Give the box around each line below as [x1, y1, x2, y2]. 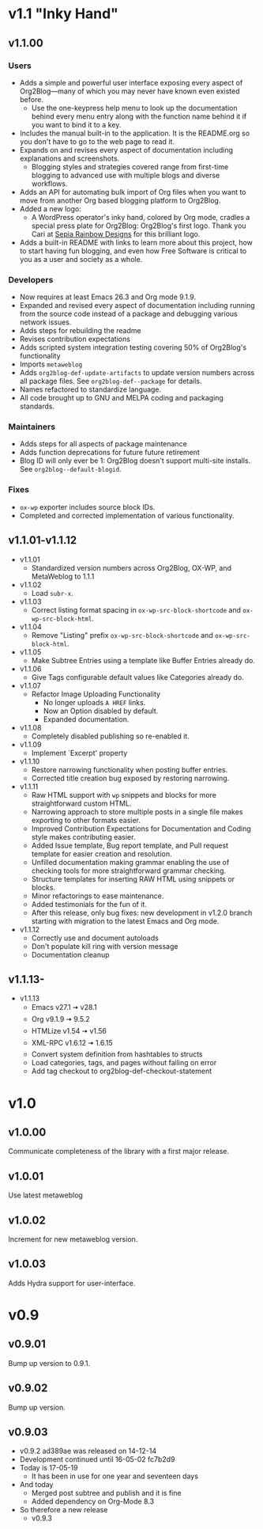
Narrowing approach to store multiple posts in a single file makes [31, 806, 243, 816]
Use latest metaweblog [8, 1190, 83, 1200]
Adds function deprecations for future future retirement [19, 448, 200, 457]
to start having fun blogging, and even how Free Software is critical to [19, 246, 247, 256]
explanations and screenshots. [19, 154, 120, 163]
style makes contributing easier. [31, 832, 136, 841]
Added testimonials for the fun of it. [31, 899, 148, 909]
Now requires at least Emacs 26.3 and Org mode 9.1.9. [19, 292, 196, 302]
